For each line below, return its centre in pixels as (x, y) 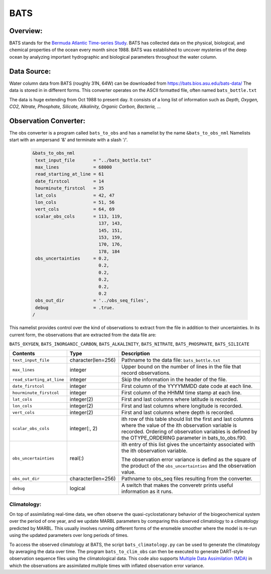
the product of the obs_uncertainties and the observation (188, 466)
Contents (24, 354)
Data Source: (30, 71)
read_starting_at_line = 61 (70, 174)
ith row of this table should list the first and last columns (187, 419)
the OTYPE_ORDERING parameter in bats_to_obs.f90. (184, 438)
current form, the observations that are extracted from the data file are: (83, 335)
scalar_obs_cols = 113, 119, (79, 216)
